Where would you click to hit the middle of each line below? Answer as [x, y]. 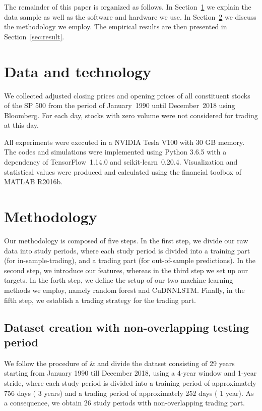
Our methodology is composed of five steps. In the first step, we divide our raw [126, 240]
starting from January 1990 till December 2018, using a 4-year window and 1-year [130, 373]
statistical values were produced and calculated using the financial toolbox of [123, 171]
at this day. [21, 125]
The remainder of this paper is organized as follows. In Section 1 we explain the [128, 7]
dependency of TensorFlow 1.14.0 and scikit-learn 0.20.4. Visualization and [121, 162]
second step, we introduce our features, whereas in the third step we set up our [126, 270]
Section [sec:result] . [34, 36]
